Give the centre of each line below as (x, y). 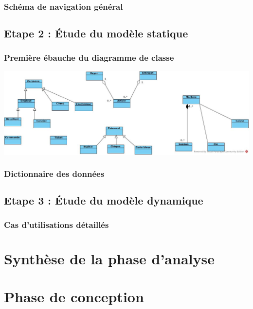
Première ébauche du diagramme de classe (89, 57)
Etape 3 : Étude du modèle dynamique (104, 200)
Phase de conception (74, 297)
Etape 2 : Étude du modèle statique (96, 33)
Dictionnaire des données (54, 174)
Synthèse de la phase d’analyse (109, 258)
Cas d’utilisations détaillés (56, 224)
